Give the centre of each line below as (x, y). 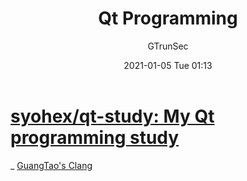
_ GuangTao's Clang (51, 165)
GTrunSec (168, 46)
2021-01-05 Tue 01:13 (168, 65)
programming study (95, 137)
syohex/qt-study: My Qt (112, 116)
